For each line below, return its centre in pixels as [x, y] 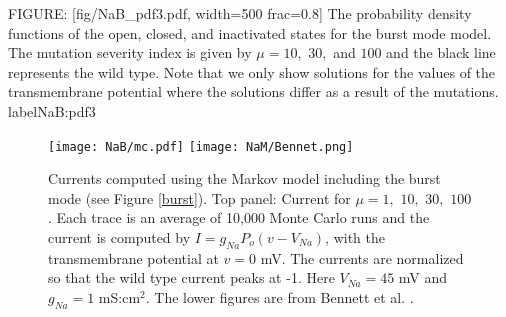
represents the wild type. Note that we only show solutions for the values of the [252, 71]
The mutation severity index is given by [130, 52]
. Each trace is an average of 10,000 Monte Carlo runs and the [239, 217]
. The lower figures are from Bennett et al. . [279, 296]
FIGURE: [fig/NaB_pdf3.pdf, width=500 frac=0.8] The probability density [240, 13]
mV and [423, 277]
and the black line [441, 52]
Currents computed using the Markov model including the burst [244, 178]
